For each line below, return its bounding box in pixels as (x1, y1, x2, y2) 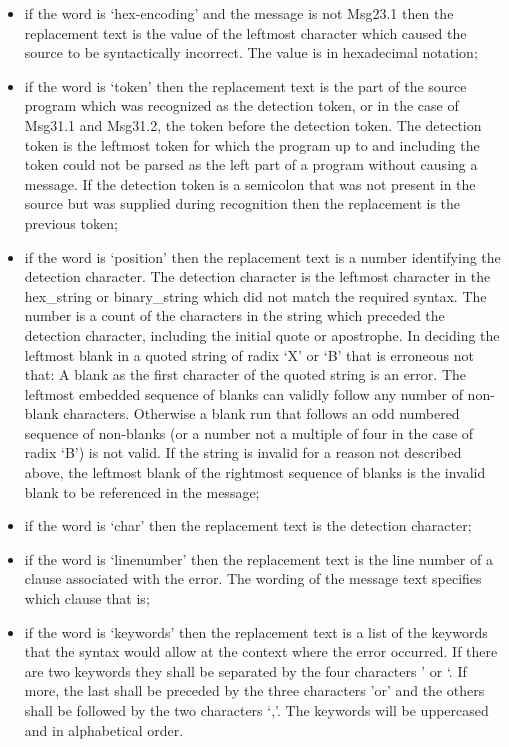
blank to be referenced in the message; (24, 481, 260, 502)
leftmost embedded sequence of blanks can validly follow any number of (24, 383, 463, 404)
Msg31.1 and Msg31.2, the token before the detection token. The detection (24, 114, 482, 135)
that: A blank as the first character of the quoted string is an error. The (24, 364, 466, 385)
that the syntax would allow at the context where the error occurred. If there (24, 641, 498, 662)
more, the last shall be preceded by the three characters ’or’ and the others (24, 680, 485, 701)
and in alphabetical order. (24, 719, 184, 740)
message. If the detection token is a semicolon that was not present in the (24, 173, 476, 194)
